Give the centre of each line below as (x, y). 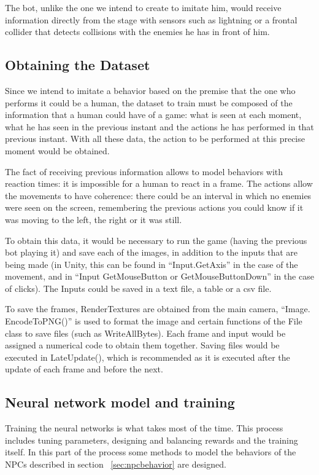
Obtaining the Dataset (78, 65)
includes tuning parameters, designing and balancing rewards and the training (152, 440)
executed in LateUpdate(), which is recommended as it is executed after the (148, 357)
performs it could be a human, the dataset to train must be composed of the (149, 102)
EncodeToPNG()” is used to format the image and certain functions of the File (154, 321)
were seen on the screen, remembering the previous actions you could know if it (154, 207)
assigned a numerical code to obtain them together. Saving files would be (142, 345)
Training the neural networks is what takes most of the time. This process (144, 428)
